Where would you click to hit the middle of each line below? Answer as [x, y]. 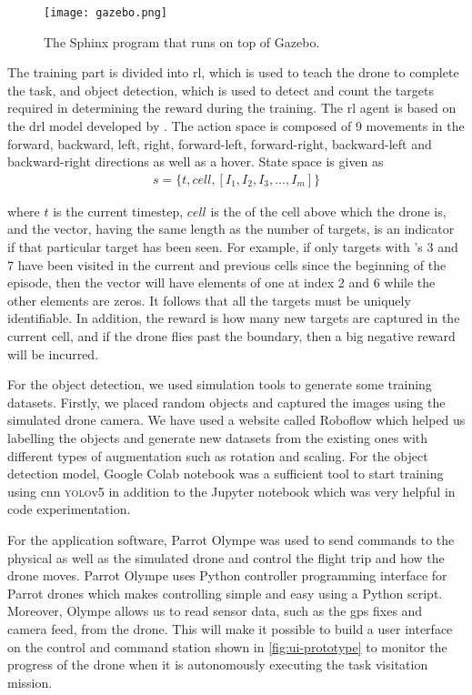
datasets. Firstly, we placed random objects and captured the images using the [226, 402]
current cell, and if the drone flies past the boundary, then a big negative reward [231, 336]
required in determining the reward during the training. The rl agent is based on [232, 108]
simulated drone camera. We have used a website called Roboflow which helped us [236, 420]
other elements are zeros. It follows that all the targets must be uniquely [209, 300]
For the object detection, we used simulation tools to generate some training [220, 384]
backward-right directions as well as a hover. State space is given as [196, 161]
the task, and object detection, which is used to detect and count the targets [221, 90]
